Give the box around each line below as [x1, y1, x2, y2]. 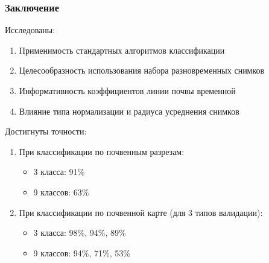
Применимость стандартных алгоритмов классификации [19, 43, 225, 56]
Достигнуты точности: [5, 125, 87, 138]
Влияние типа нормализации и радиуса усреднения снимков [19, 104, 239, 117]
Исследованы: [5, 24, 55, 36]
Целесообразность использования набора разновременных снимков [19, 64, 265, 77]
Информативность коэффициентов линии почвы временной [19, 84, 236, 97]
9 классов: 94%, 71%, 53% [33, 246, 130, 259]
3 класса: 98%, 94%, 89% [33, 226, 126, 239]
